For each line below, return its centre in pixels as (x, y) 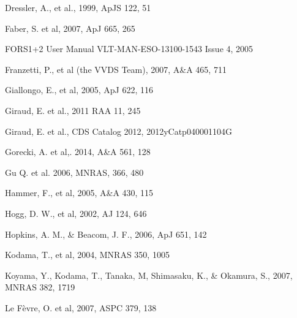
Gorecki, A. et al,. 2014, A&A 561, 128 (78, 152)
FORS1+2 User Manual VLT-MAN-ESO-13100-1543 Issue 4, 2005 (129, 49)
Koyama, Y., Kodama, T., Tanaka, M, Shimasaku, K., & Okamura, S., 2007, (149, 275)
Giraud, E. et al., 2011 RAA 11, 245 (73, 110)
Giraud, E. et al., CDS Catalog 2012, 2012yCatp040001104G (118, 131)
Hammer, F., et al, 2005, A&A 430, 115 (79, 193)
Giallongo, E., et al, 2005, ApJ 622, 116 (79, 90)
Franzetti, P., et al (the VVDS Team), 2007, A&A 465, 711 (116, 69)
